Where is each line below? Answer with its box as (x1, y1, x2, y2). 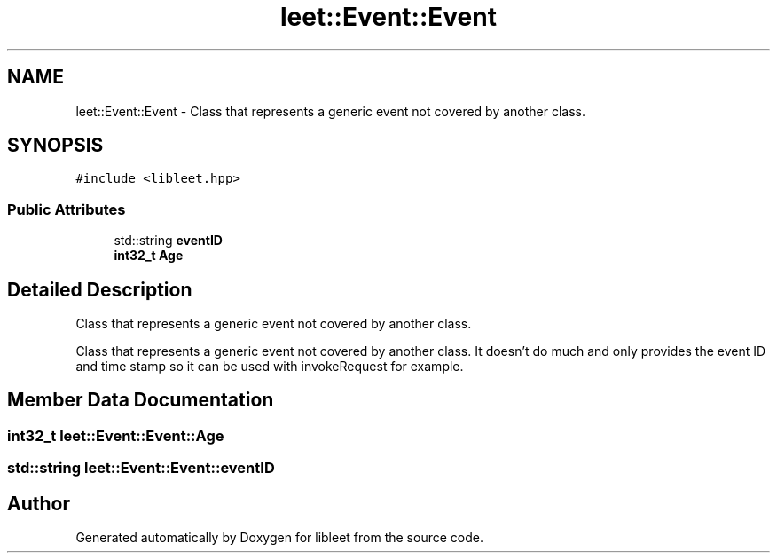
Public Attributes (7, 200, 126, 218)
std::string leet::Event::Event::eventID (7, 459, 275, 477)
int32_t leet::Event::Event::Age (7, 426, 224, 445)
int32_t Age (114, 248, 184, 264)
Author (7, 492, 70, 515)
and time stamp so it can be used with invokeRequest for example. (75, 359, 464, 375)
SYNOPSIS (7, 134, 104, 157)
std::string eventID (114, 233, 223, 248)
